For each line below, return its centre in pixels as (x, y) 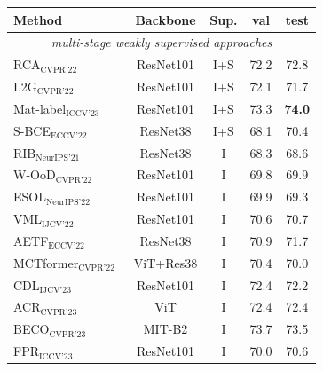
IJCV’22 (58, 224)
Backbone (165, 19)
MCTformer (46, 262)
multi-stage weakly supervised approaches (161, 42)
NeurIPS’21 (58, 158)
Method (38, 19)
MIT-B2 (165, 329)
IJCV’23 (55, 291)
